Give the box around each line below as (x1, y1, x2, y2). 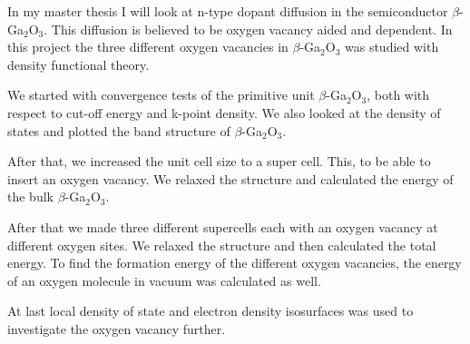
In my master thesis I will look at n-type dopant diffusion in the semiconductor (7, 2, 448, 20)
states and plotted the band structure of (7, 121, 230, 140)
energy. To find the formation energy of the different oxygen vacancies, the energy (7, 253, 462, 272)
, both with (367, 85, 430, 104)
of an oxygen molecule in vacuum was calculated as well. (7, 270, 321, 290)
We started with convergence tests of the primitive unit (7, 85, 315, 104)
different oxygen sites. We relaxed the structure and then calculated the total (7, 235, 436, 254)
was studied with (345, 37, 439, 56)
